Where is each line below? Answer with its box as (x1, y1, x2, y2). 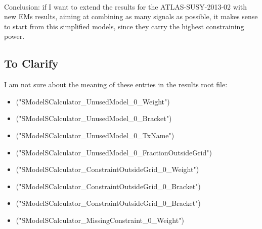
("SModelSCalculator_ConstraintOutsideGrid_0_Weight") (16, 164, 199, 175)
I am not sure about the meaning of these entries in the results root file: (4, 79, 228, 90)
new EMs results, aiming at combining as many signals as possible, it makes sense (4, 11, 258, 22)
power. (4, 31, 25, 41)
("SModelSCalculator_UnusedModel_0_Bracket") (16, 113, 172, 124)
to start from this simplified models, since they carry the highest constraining (4, 21, 244, 31)
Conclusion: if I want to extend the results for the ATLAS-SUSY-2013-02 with (4, 1, 247, 12)
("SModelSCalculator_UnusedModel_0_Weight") (16, 96, 170, 106)
